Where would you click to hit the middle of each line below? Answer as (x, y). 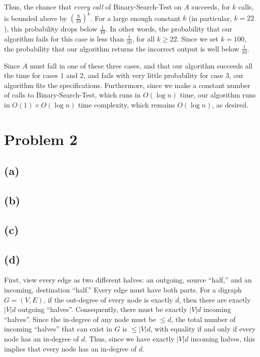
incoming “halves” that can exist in (58, 329)
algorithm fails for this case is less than (64, 38)
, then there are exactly (215, 299)
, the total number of (203, 319)
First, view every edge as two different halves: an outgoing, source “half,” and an (128, 280)
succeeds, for (211, 6)
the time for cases (31, 75)
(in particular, (210, 18)
